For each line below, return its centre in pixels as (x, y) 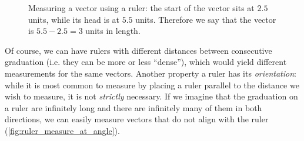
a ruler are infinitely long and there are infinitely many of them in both (133, 107)
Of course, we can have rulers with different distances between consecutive (138, 50)
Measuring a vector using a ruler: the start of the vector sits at (141, 8)
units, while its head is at (74, 19)
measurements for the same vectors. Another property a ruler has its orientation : (151, 73)
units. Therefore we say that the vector (206, 19)
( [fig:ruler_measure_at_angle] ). (62, 130)
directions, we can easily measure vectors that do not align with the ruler (137, 119)
